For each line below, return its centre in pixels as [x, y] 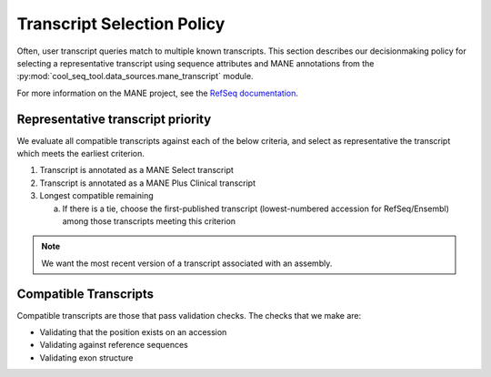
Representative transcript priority [114, 119]
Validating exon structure [86, 357]
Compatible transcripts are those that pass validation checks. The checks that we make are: [189, 315]
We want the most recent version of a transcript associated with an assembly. [187, 263]
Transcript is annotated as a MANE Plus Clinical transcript [148, 183]
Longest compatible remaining [96, 196]
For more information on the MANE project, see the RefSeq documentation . [158, 93]
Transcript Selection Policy [121, 24]
